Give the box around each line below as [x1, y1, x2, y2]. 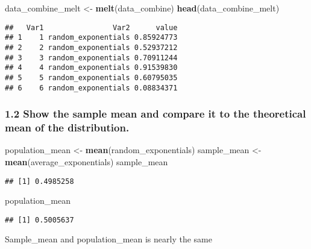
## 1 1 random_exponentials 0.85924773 [5, 33, 178, 42]
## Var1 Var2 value [5, 23, 178, 32]
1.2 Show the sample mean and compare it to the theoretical [5, 106, 306, 121]
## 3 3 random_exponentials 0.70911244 [5, 53, 178, 62]
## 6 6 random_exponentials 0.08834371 [5, 83, 178, 92]
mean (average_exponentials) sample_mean [5, 155, 168, 168]
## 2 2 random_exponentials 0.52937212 [5, 43, 178, 52]
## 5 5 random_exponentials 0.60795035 [5, 73, 178, 82]
